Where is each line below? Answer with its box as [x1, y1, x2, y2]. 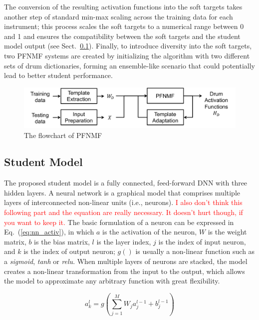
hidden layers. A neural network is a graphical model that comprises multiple [4, 187, 241, 197]
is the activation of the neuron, [102, 226, 197, 237]
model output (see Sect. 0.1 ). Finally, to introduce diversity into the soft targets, [4, 40, 252, 51]
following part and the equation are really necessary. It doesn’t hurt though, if [4, 207, 243, 217]
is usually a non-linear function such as [135, 246, 255, 256]
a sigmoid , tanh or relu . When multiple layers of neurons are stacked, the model [4, 256, 248, 266]
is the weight [208, 226, 247, 237]
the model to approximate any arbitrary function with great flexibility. [4, 275, 220, 286]
